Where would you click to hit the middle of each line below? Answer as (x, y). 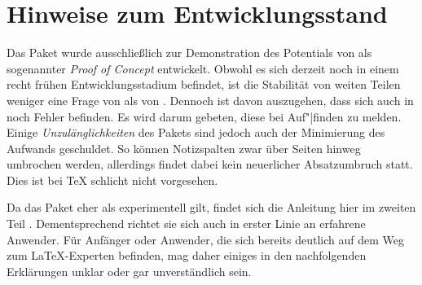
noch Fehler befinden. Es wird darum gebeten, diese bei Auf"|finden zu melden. (204, 116)
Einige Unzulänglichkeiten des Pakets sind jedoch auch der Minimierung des (196, 132)
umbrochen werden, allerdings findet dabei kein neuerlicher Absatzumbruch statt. (210, 164)
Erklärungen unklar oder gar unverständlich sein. (129, 271)
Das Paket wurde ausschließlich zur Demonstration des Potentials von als (189, 53)
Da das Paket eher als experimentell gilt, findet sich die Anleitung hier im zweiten (211, 207)
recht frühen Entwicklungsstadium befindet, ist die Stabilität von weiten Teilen (204, 84)
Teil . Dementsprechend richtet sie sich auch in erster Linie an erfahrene (186, 224)
